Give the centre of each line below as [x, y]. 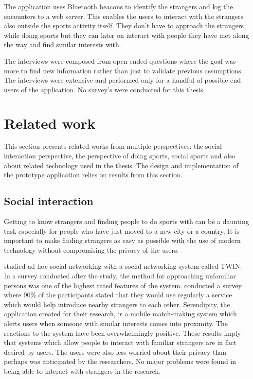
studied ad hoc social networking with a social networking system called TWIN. [123, 266]
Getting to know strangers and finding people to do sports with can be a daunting [126, 221]
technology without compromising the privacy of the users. [91, 250]
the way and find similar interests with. [63, 44]
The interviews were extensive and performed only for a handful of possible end [123, 80]
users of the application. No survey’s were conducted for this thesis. [105, 89]
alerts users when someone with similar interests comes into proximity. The [116, 323]
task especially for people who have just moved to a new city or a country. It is [122, 231]
